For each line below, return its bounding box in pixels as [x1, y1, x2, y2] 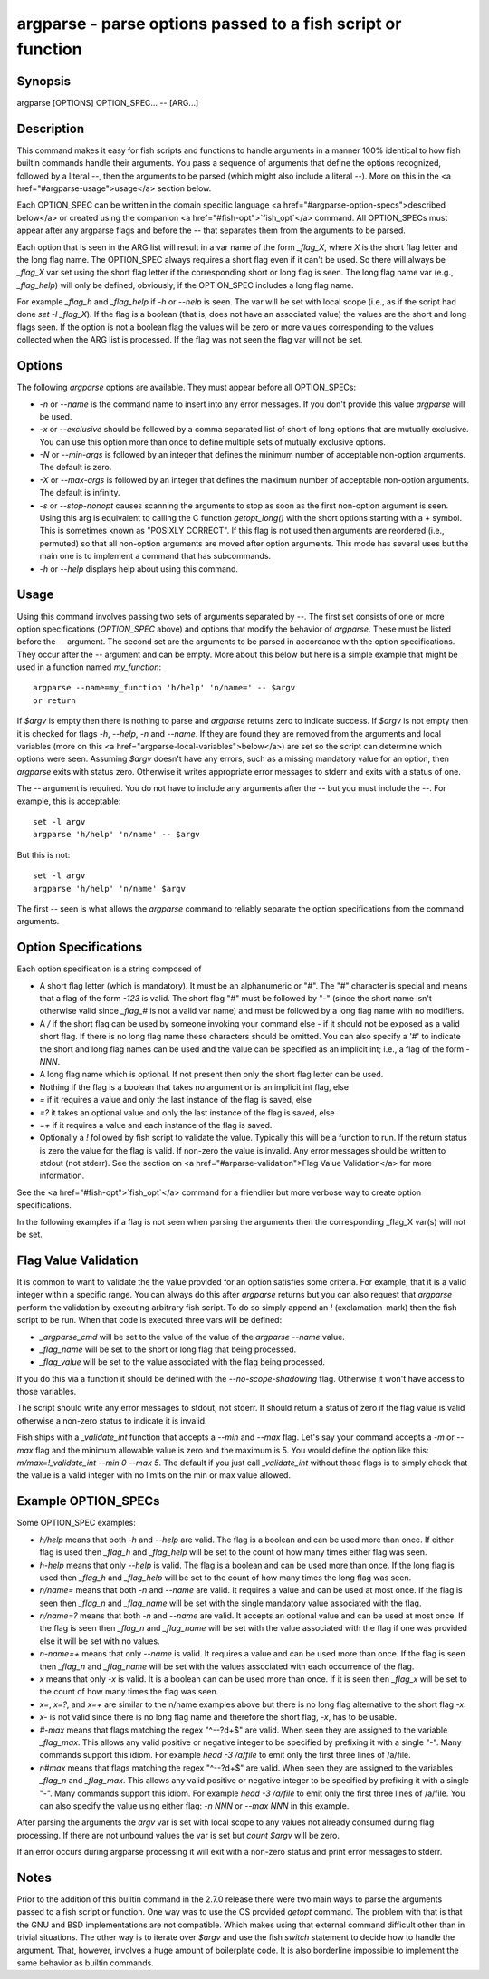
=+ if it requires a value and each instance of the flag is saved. [39, 1119, 273, 1130]
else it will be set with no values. [39, 1636, 160, 1646]
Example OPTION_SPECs [16, 1493, 160, 1509]
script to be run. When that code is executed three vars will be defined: [16, 1315, 283, 1326]
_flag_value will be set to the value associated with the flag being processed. [39, 1356, 326, 1367]
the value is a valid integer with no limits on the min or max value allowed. [16, 1470, 292, 1481]
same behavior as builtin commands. [16, 1957, 154, 1968]
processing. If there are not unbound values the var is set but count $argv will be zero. [16, 1829, 340, 1840]
